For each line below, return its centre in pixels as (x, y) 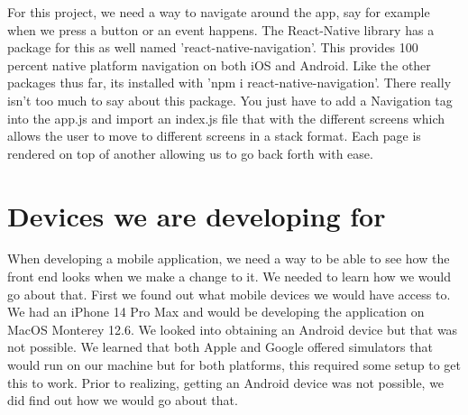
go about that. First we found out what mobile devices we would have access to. (229, 294)
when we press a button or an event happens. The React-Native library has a (221, 29)
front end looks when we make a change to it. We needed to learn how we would (229, 277)
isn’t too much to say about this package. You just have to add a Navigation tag (230, 100)
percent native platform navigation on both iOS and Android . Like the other (219, 65)
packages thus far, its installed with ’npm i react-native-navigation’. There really (229, 83)
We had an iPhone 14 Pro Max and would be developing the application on (216, 312)
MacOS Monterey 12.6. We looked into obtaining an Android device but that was (233, 329)
